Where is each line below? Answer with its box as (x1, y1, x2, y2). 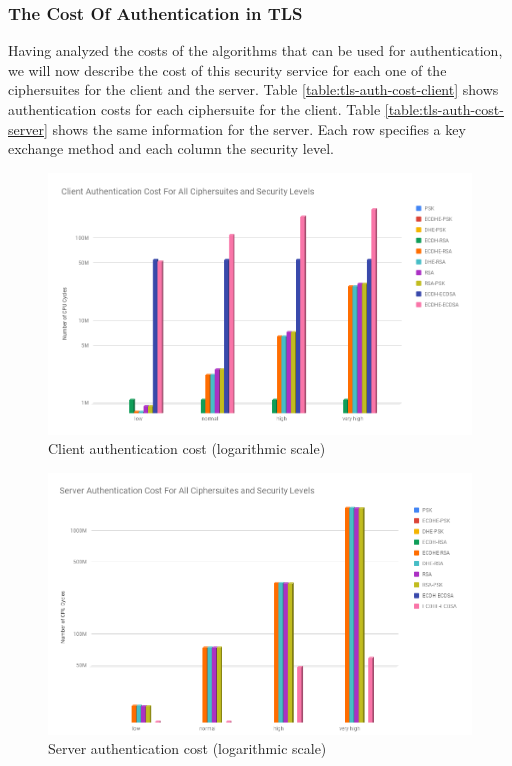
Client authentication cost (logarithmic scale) (48, 438, 326, 459)
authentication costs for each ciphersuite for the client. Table (8, 99, 381, 119)
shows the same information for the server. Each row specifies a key (52, 118, 466, 139)
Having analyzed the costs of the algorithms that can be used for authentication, (8, 40, 503, 61)
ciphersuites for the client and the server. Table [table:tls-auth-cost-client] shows (8, 79, 499, 100)
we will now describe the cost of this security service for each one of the (8, 59, 447, 80)
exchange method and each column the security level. (8, 138, 334, 159)
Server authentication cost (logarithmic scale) (48, 738, 327, 759)
